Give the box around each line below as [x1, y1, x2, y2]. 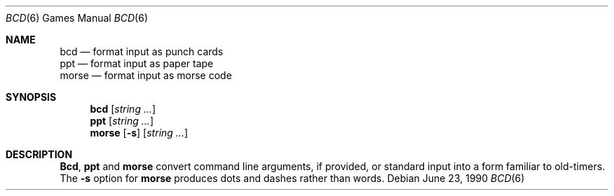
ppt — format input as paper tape [60, 57, 214, 69]
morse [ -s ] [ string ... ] [90, 127, 189, 139]
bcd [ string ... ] [90, 103, 156, 115]
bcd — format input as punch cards [60, 45, 224, 57]
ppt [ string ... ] [90, 115, 153, 127]
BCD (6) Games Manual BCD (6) [6, 12, 149, 24]
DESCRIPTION [6, 148, 73, 160]
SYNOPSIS [6, 91, 57, 103]
